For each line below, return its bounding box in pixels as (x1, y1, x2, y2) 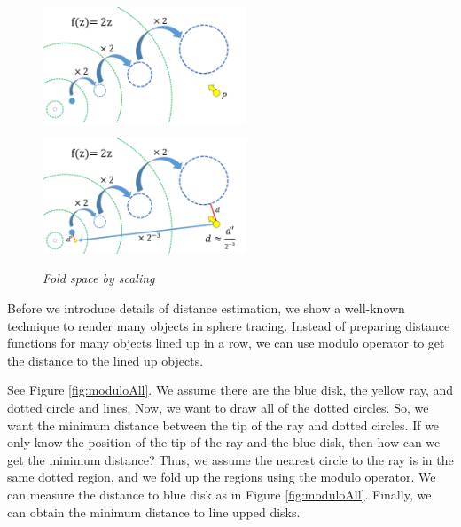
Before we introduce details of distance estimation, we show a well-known (7, 298, 405, 317)
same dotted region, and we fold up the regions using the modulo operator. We (7, 468, 436, 486)
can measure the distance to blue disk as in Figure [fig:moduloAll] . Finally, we (7, 484, 432, 503)
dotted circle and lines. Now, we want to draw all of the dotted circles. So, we (7, 397, 429, 416)
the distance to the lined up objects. (7, 350, 204, 369)
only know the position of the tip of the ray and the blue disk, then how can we (7, 433, 441, 452)
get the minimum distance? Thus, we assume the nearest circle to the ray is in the (7, 450, 454, 468)
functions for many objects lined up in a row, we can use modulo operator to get (7, 334, 445, 352)
